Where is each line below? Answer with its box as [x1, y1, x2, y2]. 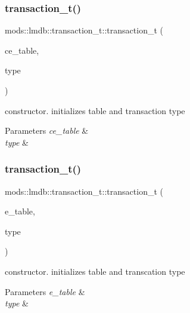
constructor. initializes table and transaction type [5, 104, 185, 116]
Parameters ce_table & [5, 124, 89, 137]
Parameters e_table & [5, 285, 85, 297]
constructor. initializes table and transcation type [5, 265, 185, 277]
